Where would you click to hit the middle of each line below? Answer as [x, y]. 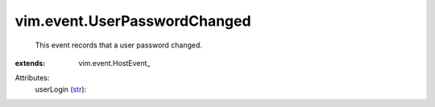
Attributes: [32, 78]
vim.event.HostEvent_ [114, 63]
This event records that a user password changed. [119, 45]
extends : [30, 63]
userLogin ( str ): [61, 89]
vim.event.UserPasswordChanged [133, 21]
